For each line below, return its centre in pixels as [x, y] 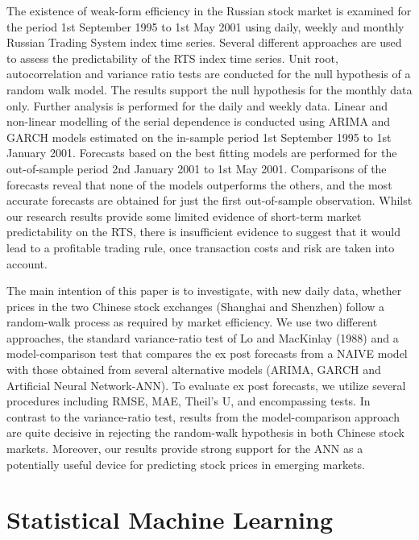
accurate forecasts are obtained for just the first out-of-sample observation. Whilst [209, 200]
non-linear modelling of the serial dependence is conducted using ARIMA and [199, 121]
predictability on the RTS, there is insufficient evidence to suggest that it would [204, 232]
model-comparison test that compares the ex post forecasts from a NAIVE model [207, 353]
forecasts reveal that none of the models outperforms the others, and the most [199, 184]
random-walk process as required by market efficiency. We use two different [192, 322]
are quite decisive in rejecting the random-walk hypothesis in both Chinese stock [205, 432]
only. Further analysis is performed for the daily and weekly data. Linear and [197, 105]
